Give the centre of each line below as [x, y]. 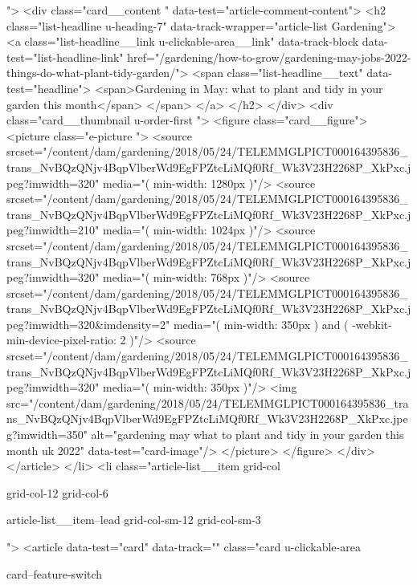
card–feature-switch [55, 573]
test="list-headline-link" [65, 57]
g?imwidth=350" [47, 435]
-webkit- [372, 324]
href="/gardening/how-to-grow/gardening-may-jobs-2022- [269, 57]
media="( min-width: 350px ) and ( [261, 324]
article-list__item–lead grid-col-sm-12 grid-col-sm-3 [134, 520]
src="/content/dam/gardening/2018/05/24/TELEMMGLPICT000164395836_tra [208, 402]
